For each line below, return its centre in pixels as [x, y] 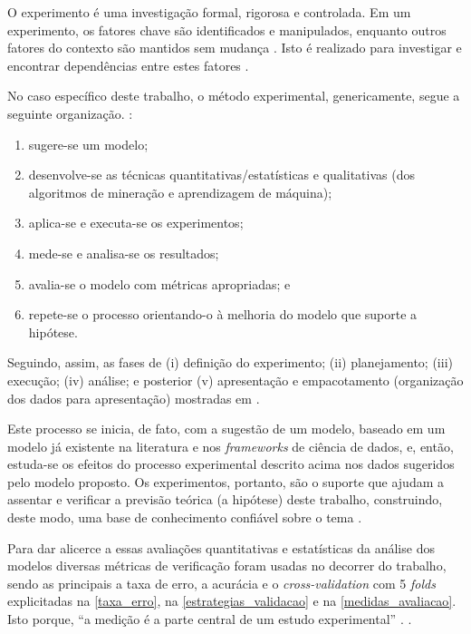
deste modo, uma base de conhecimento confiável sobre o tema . [185, 517]
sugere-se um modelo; [88, 144]
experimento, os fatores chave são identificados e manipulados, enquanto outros [227, 29]
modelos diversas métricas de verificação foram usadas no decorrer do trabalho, [227, 566]
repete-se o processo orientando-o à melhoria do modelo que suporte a [223, 314]
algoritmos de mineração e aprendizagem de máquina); [180, 192]
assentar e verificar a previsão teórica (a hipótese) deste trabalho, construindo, [225, 499]
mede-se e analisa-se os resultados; [124, 253]
